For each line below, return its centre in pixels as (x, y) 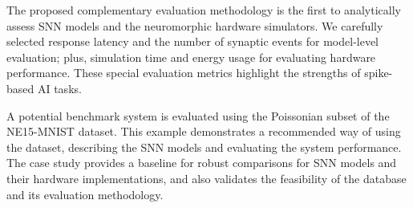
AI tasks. (59, 88)
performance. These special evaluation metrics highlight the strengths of (184, 73)
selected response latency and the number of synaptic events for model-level (193, 41)
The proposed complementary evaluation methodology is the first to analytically (204, 10)
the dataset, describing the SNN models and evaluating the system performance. (204, 147)
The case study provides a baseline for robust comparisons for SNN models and (202, 163)
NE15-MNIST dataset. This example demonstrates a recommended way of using (204, 131)
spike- (379, 73)
